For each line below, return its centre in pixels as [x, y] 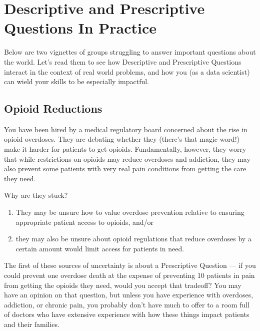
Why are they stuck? [36, 195]
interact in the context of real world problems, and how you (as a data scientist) [127, 71]
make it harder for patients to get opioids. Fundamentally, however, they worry [125, 149]
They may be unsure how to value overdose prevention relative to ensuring [130, 212]
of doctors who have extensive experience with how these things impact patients [127, 314]
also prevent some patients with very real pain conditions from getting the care [125, 169]
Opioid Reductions [53, 108]
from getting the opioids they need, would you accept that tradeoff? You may [123, 285]
